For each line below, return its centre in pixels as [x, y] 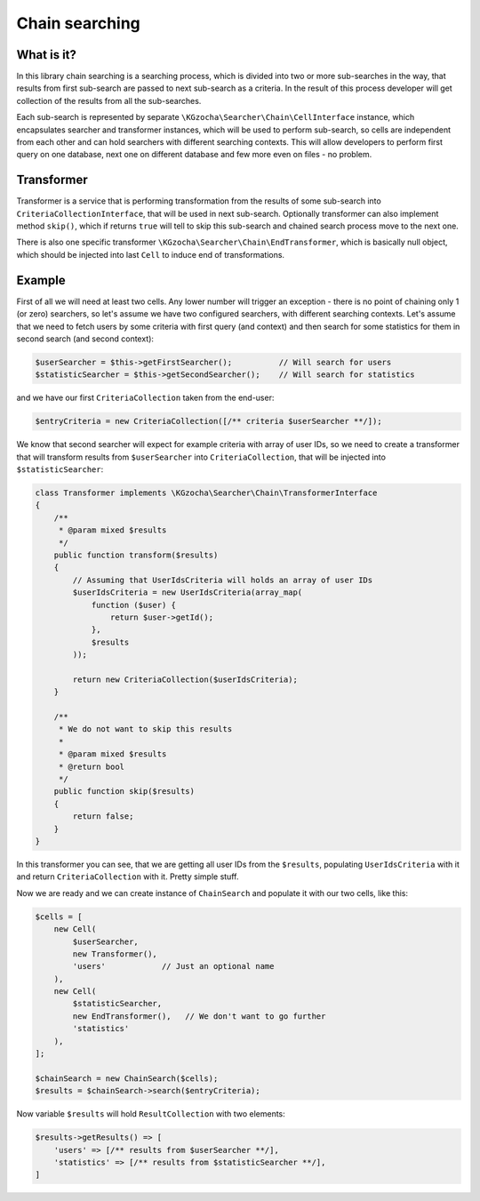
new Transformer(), [115, 954]
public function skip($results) [124, 792]
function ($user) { [134, 605]
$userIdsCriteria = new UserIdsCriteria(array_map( [188, 592]
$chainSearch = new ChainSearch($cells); [127, 1078]
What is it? [47, 55]
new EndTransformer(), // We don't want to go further [199, 1016]
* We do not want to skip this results [145, 729]
